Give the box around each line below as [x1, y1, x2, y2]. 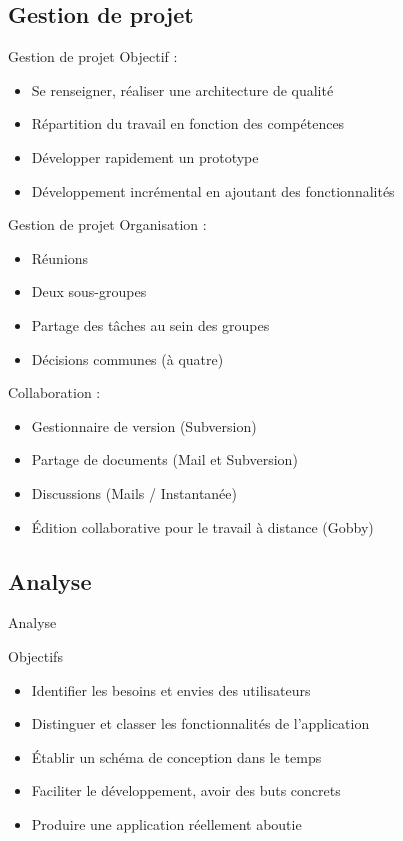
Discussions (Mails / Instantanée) [31, 482, 237, 503]
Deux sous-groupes [31, 281, 147, 302]
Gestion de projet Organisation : [8, 214, 207, 235]
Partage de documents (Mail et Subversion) [31, 449, 298, 470]
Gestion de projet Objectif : [8, 46, 178, 67]
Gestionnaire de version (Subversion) [31, 415, 257, 436]
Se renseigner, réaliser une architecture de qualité [31, 79, 334, 100]
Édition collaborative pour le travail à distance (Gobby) [31, 516, 374, 537]
